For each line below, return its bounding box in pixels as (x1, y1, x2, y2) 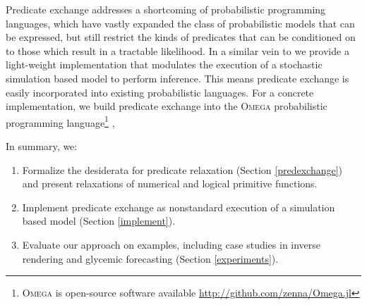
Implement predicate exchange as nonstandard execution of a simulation (22, 199, 335, 214)
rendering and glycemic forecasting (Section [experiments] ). (22, 251, 279, 266)
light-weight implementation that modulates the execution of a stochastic (6, 57, 323, 72)
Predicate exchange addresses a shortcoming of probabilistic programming (6, 2, 326, 16)
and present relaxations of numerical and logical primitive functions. (22, 176, 318, 191)
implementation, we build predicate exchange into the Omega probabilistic (6, 99, 327, 113)
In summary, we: (6, 139, 78, 153)
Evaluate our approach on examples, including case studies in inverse (22, 237, 321, 251)
